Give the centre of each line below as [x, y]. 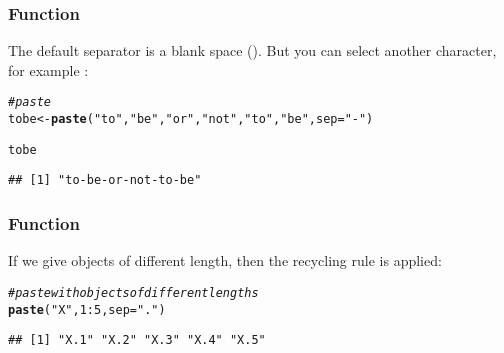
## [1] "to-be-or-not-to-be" [105, 180]
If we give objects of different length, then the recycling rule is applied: [225, 260]
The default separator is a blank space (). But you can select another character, [252, 50]
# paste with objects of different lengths [133, 292]
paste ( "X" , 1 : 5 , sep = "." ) [87, 309]
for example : [48, 69]
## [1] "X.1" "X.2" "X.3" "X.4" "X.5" [137, 340]
